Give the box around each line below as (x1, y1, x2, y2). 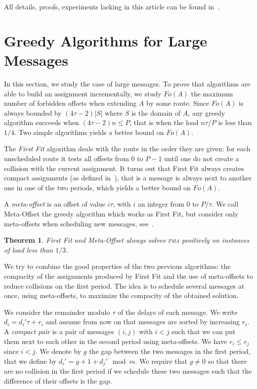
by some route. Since (146, 98, 209, 108)
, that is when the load (129, 117, 199, 128)
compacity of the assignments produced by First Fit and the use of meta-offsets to (4, 271, 253, 281)
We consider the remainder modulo (4, 306, 110, 317)
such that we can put (171, 326, 236, 336)
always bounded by (4, 107, 62, 118)
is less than (218, 117, 252, 128)
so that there (208, 355, 247, 366)
